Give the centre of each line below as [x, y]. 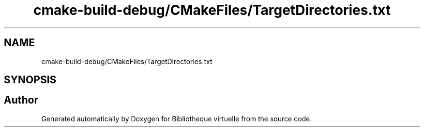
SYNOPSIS [30, 80]
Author [21, 100]
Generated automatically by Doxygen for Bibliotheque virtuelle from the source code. [177, 118]
